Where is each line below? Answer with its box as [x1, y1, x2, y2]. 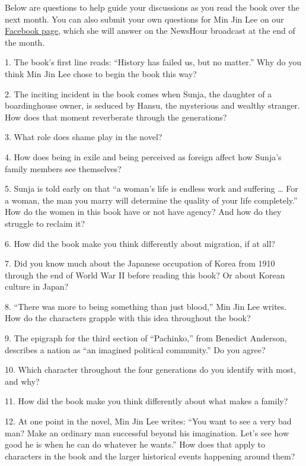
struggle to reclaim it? [5, 217, 85, 229]
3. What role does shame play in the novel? [5, 131, 162, 143]
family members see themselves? [5, 162, 122, 175]
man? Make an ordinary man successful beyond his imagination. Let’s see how [5, 426, 289, 439]
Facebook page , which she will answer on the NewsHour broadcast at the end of [5, 24, 295, 37]
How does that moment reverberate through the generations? [5, 110, 227, 123]
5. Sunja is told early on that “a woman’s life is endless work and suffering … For [5, 182, 298, 195]
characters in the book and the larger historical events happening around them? [5, 449, 295, 462]
